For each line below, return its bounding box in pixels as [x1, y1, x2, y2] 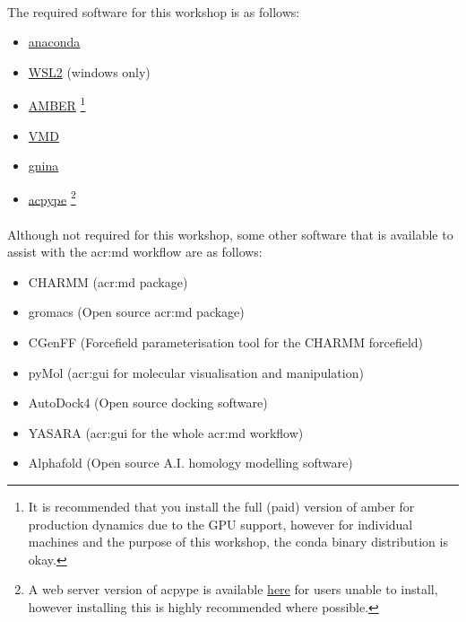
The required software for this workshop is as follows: [7, 2, 300, 21]
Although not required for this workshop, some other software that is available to [7, 224, 453, 243]
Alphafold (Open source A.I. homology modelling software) [28, 453, 353, 472]
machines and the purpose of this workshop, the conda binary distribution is [28, 532, 448, 551]
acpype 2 [28, 187, 76, 208]
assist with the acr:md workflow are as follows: [7, 242, 263, 261]
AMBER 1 [28, 93, 86, 115]
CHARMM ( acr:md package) [28, 272, 188, 291]
